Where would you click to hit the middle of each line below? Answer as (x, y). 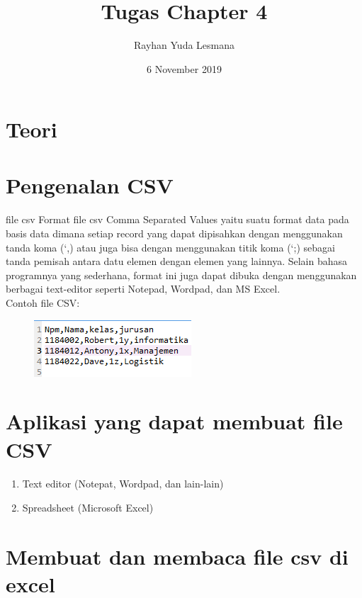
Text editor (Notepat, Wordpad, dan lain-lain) (123, 484)
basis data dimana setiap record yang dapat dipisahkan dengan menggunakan (174, 233)
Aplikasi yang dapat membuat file (174, 421)
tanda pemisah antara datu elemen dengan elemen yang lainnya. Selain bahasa (177, 261)
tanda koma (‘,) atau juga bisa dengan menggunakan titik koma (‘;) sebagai (170, 247)
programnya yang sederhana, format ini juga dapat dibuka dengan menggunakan (181, 275)
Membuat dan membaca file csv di (177, 556)
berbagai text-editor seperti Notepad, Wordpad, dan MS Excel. (143, 289)
